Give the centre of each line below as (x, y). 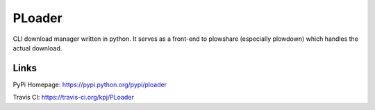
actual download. (37, 48)
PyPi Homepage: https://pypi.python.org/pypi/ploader (90, 84)
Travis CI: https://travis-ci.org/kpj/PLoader (74, 98)
